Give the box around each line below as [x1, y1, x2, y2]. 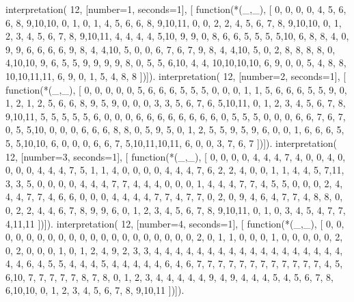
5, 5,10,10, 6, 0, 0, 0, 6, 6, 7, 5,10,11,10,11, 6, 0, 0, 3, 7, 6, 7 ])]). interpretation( [5, 135, 338, 150]
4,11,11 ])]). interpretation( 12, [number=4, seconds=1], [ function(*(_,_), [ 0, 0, [5, 216, 344, 230]
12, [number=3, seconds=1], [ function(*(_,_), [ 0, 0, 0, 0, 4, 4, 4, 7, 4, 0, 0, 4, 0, [5, 149, 346, 163]
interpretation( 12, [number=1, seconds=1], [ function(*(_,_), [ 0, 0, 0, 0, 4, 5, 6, [5, 2, 346, 16]
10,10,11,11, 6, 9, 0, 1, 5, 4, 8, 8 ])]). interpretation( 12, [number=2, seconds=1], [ [5, 68, 346, 83]
